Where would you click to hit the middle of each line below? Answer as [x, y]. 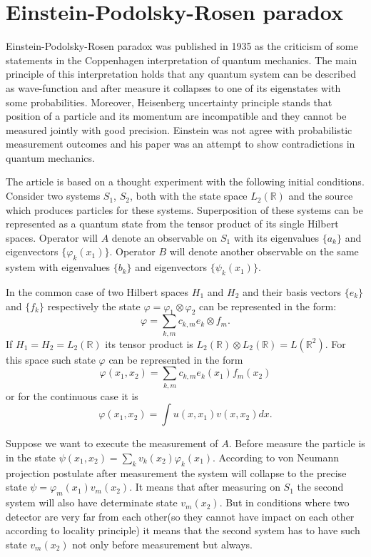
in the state [31, 457]
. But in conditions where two [284, 502]
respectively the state [94, 306]
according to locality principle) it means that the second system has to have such [183, 530]
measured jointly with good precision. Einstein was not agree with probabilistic [179, 129]
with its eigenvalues [276, 237]
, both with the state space [188, 196]
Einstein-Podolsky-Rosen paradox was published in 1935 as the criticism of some [182, 46]
